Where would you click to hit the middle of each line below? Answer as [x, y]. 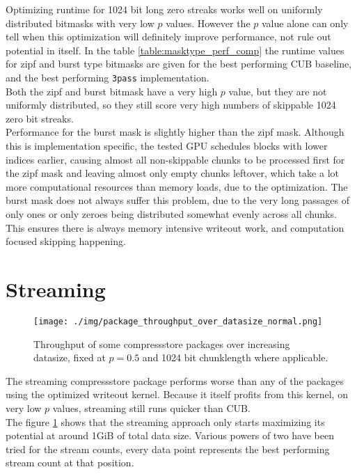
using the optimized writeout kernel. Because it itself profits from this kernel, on [177, 394]
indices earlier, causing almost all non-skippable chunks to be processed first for [175, 159]
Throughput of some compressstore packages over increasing [162, 343]
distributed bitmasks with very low [80, 23]
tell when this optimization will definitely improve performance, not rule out [168, 37]
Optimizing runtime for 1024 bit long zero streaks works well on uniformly [164, 9]
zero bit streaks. [40, 118]
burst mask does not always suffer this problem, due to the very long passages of [177, 200]
